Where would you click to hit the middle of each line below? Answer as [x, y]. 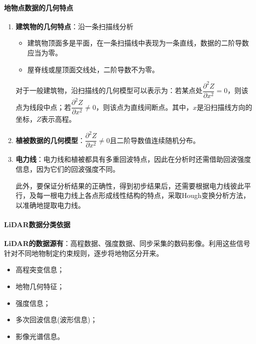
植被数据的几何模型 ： [50, 140]
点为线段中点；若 [43, 107]
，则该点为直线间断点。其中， [145, 107]
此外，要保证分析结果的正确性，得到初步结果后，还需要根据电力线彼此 [130, 185]
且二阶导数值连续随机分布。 [155, 140]
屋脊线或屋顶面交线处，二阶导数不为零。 [93, 69]
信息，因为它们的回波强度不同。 [67, 169]
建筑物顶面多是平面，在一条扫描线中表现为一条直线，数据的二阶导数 [138, 43]
